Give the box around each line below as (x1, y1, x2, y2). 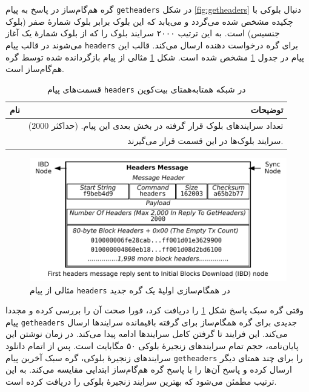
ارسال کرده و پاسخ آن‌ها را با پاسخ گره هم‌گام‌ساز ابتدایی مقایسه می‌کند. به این (5, 363, 292, 376)
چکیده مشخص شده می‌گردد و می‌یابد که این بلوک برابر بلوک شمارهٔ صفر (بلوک (5, 15, 293, 27)
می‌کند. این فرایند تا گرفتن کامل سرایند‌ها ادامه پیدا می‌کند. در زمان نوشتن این (5, 327, 288, 340)
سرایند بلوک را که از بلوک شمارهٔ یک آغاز (5, 27, 154, 39)
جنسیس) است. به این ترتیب (178, 27, 280, 39)
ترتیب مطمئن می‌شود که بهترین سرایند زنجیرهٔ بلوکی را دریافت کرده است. (5, 374, 277, 387)
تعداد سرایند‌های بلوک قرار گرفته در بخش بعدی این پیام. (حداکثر (51, 119, 284, 132)
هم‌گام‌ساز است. (5, 62, 64, 75)
